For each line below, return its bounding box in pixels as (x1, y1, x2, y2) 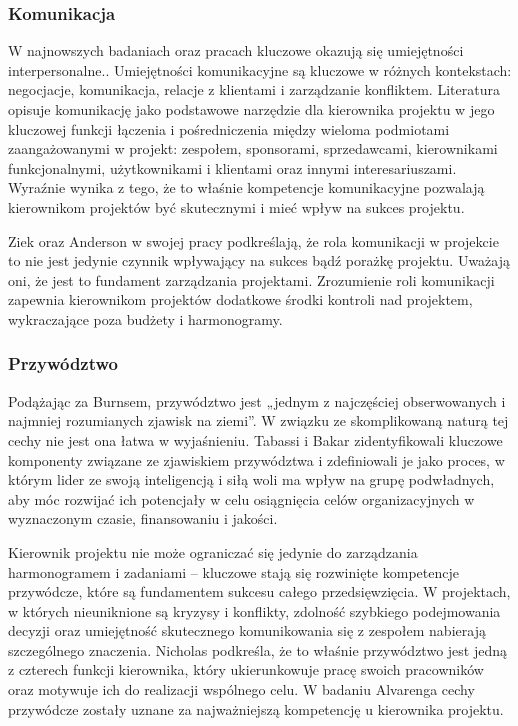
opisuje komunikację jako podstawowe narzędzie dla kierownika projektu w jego (8, 99, 495, 119)
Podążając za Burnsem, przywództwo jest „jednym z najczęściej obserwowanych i (8, 390, 506, 411)
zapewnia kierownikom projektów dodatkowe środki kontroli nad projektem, (8, 289, 473, 310)
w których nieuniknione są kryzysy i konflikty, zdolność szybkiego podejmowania (8, 600, 501, 621)
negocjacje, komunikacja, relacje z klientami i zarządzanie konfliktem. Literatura (8, 79, 500, 100)
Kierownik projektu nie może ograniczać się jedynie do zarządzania (8, 541, 418, 562)
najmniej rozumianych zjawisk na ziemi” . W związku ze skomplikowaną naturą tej (8, 410, 509, 431)
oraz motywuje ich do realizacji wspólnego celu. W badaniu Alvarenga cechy (8, 679, 475, 700)
